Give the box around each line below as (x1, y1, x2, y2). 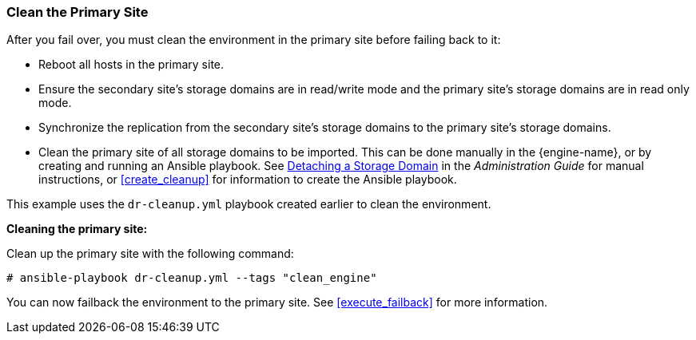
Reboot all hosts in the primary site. (38, 57, 225, 72)
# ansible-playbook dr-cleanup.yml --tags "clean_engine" (6, 271, 377, 285)
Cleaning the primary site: (6, 222, 148, 236)
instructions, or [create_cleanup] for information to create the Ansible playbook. (38, 172, 457, 187)
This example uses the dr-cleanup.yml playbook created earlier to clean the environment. (6, 197, 491, 212)
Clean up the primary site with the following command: (6, 247, 294, 261)
